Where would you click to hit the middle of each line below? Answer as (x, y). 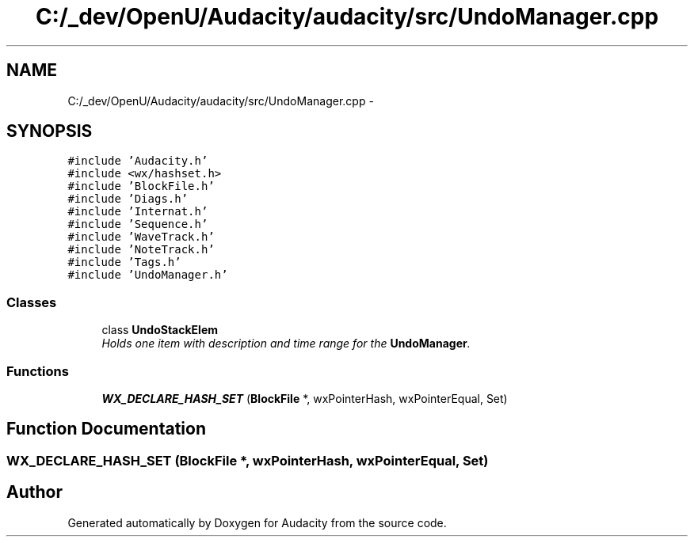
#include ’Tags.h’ (124, 262)
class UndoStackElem (160, 330)
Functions (38, 371)
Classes (32, 302)
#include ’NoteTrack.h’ (141, 250)
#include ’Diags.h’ (128, 199)
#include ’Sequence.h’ (138, 224)
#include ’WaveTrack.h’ (141, 237)
